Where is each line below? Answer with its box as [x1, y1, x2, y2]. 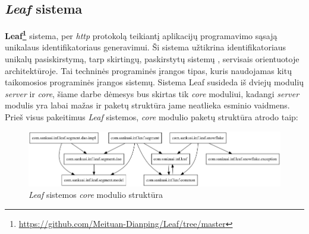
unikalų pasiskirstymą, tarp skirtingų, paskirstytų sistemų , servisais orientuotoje [5, 53, 299, 65]
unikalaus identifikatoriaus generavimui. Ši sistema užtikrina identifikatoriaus [5, 41, 286, 53]
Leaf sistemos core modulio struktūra [29, 188, 163, 201]
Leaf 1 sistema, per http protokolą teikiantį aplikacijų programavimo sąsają [5, 28, 278, 41]
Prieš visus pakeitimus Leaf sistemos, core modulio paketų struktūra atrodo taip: [5, 111, 298, 123]
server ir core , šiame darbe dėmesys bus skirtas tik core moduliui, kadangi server [5, 87, 299, 100]
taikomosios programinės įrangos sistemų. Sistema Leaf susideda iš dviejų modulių [5, 76, 304, 88]
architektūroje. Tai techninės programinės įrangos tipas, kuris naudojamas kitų [5, 64, 292, 76]
